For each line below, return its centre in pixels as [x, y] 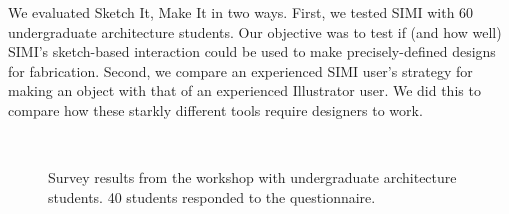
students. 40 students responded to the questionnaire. [212, 196]
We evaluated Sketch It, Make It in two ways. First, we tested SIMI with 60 [241, 12]
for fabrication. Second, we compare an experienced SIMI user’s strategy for [240, 70]
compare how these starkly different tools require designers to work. [215, 109]
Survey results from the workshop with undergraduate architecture [252, 177]
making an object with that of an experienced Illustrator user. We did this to [244, 90]
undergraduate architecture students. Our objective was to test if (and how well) [255, 31]
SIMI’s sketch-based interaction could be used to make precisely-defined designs [252, 51]
